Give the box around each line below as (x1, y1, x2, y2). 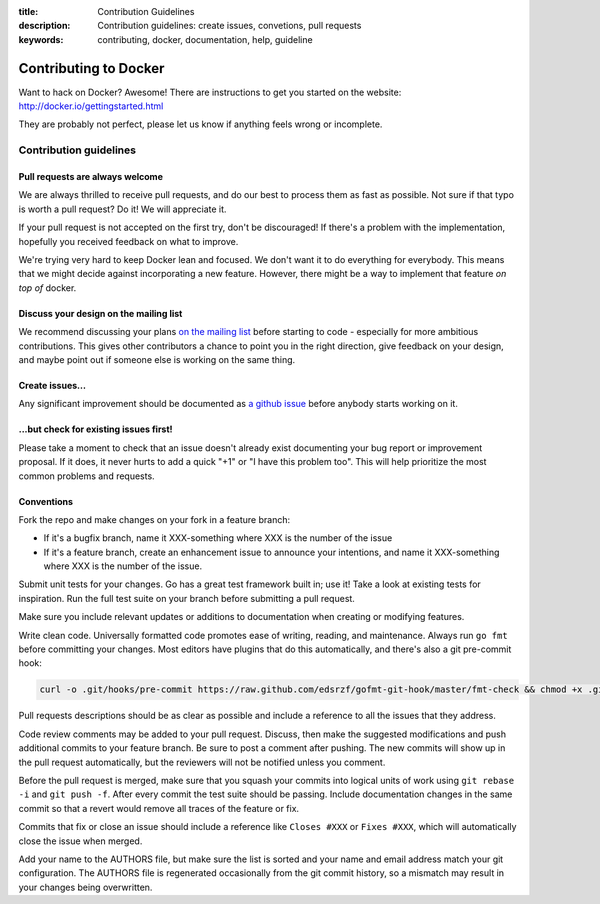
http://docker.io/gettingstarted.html (18, 100, 164, 112)
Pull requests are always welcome (18, 171, 164, 183)
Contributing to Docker (18, 60, 165, 77)
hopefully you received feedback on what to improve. (18, 235, 239, 247)
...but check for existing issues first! (18, 423, 174, 435)
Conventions (18, 495, 74, 507)
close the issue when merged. (18, 835, 143, 847)
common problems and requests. (18, 470, 155, 482)
